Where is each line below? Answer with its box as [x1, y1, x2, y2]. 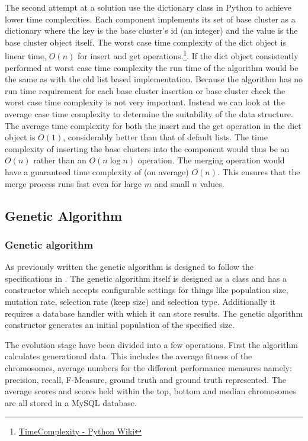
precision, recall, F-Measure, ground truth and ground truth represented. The [5, 373, 286, 385]
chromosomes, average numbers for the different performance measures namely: [5, 361, 292, 374]
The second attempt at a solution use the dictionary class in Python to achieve [5, 1, 291, 13]
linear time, [5, 50, 47, 62]
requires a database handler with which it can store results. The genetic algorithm [5, 307, 303, 319]
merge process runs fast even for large [5, 177, 142, 189]
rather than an [33, 154, 86, 166]
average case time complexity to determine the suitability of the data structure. [5, 108, 293, 120]
